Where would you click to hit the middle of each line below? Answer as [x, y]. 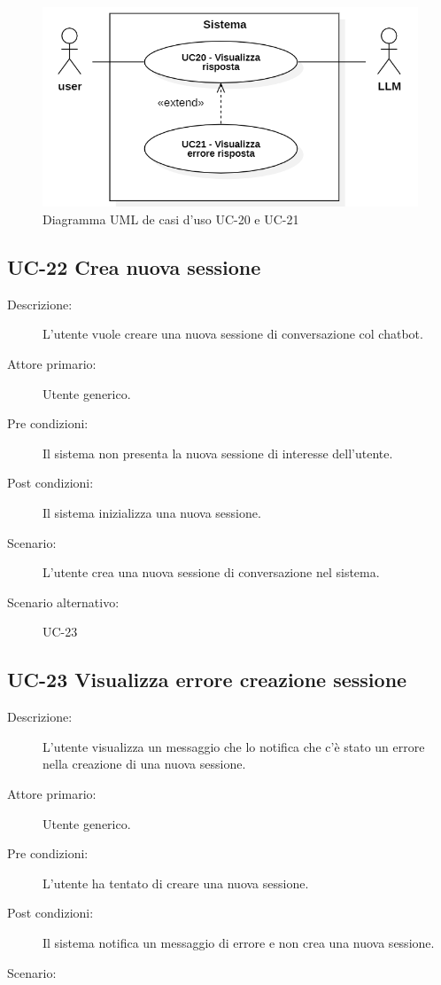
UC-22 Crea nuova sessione [134, 267]
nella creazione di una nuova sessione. [144, 764]
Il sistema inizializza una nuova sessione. [152, 513]
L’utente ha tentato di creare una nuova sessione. [176, 883]
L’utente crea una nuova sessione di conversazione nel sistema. [211, 572]
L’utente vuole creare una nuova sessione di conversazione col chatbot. [233, 334]
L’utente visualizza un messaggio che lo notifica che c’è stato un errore [234, 746]
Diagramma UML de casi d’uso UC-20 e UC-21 [171, 219]
